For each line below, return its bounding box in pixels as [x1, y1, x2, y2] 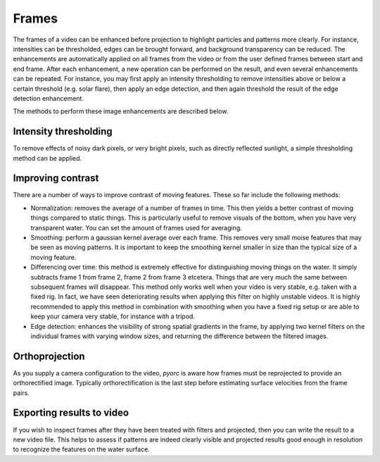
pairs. [13, 388, 30, 397]
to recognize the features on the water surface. [13, 445, 151, 454]
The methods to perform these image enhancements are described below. [13, 107, 229, 115]
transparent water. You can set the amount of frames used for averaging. [30, 223, 242, 232]
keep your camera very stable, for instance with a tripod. [30, 312, 195, 320]
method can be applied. [13, 154, 82, 162]
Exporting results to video [13, 407, 129, 419]
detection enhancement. [13, 94, 84, 102]
